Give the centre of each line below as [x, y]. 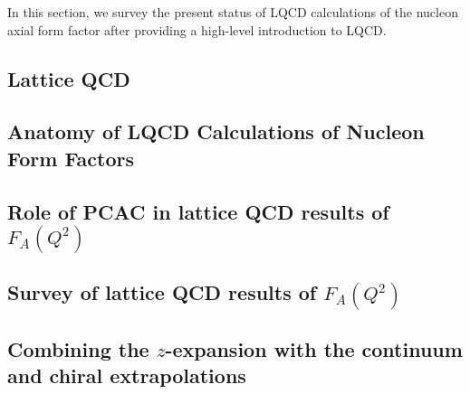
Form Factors [71, 158]
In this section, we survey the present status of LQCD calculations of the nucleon [233, 12]
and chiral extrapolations [127, 375]
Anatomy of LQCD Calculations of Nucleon [216, 131]
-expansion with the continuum [314, 348]
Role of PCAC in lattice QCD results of [198, 211]
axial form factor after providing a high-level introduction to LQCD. [197, 29]
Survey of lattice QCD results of [162, 292]
